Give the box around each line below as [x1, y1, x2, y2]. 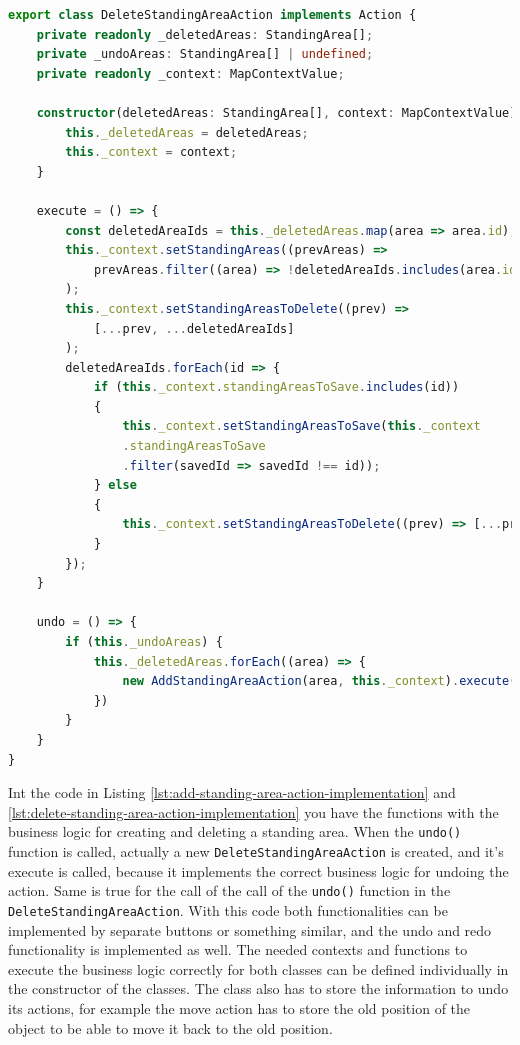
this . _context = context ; [65, 145, 238, 160]
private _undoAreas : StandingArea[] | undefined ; [36, 47, 374, 62]
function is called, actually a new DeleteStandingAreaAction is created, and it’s [8, 841, 504, 861]
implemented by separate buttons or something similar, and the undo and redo [8, 919, 492, 940]
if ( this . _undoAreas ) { [65, 635, 223, 649]
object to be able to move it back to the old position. [8, 1017, 333, 1038]
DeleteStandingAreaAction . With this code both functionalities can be [8, 899, 448, 920]
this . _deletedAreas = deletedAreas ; [65, 125, 309, 140]
